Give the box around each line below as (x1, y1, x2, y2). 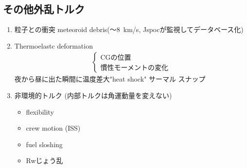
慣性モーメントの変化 (100, 64, 168, 71)
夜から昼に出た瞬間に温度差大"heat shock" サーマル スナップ (14, 74, 206, 84)
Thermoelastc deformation (14, 40, 93, 50)
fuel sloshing (26, 139, 63, 149)
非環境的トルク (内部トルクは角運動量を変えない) (14, 90, 172, 101)
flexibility (26, 106, 54, 117)
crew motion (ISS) (26, 123, 81, 133)
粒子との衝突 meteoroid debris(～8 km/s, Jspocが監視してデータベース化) (14, 24, 244, 34)
